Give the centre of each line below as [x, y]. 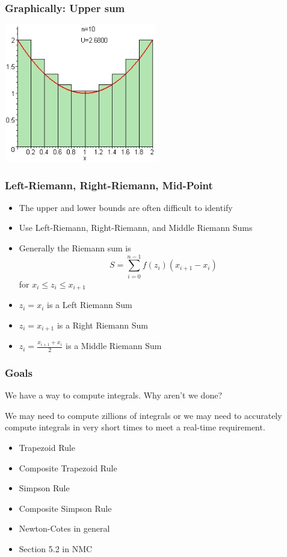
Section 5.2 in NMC [56, 549]
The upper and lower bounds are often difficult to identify [126, 207]
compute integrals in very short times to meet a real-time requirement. [135, 427]
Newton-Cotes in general [64, 528]
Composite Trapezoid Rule [68, 467]
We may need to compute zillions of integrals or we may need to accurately [143, 415]
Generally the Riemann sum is [75, 247]
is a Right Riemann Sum [102, 325]
